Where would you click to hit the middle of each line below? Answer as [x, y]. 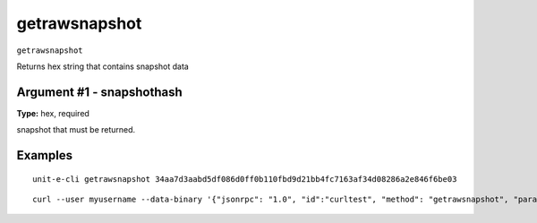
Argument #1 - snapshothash [99, 92]
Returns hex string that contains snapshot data [103, 66]
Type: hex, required [53, 113]
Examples [45, 155]
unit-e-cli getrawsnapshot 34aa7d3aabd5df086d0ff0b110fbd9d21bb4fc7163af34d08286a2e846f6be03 [245, 179]
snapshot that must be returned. [76, 130]
